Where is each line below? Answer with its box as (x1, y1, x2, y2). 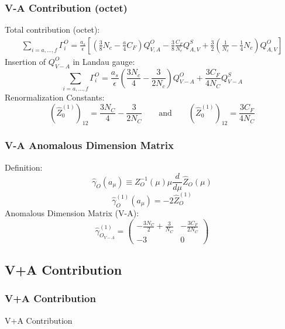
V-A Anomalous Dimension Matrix (5, 138, 174, 153)
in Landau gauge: (73, 55, 135, 67)
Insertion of (5, 55, 46, 67)
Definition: (5, 161, 43, 173)
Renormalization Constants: (5, 91, 105, 103)
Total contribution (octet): (5, 23, 100, 36)
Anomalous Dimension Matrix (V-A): (5, 206, 139, 219)
